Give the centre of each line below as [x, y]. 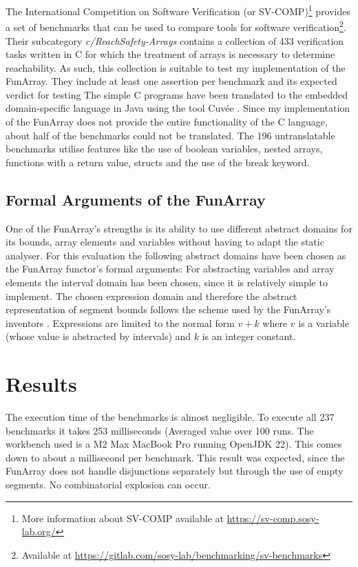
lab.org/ [39, 531]
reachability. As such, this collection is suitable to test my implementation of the [176, 67]
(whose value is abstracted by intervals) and [98, 336]
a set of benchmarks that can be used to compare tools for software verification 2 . [176, 26]
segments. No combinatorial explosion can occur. [108, 485]
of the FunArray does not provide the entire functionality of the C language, [167, 122]
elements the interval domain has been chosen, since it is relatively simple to [167, 282]
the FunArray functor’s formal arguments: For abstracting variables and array [170, 269]
